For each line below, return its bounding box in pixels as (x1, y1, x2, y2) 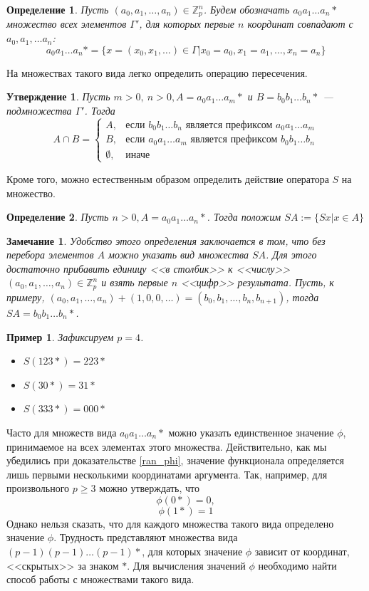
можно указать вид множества (108, 247, 249, 262)
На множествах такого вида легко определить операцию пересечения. (6, 65, 308, 80)
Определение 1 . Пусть (6, 2, 109, 16)
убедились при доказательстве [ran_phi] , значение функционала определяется (6, 453, 345, 468)
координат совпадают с (247, 16, 353, 31)
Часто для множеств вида (6, 424, 117, 439)
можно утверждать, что (99, 481, 200, 496)
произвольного (6, 481, 70, 496)
